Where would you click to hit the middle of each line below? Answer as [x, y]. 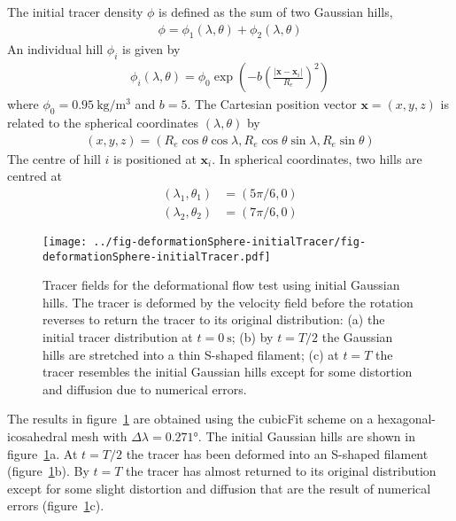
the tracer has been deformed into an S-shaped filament [277, 453]
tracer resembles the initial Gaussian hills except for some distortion [228, 372]
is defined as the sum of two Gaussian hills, [276, 12]
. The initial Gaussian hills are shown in [306, 435]
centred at [35, 176]
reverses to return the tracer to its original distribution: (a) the [214, 319]
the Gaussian [357, 337]
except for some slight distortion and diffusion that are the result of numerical [219, 488]
